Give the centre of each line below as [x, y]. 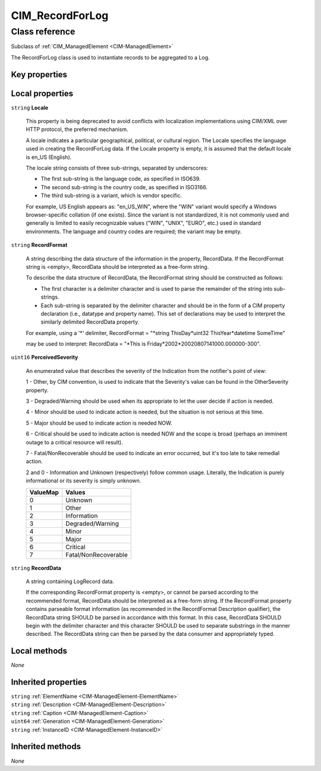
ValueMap [44, 492]
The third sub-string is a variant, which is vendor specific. [111, 196]
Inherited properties [49, 682]
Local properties [42, 93]
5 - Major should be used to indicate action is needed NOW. [99, 423]
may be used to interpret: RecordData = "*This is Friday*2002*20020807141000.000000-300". [143, 344]
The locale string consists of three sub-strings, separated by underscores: [117, 168]
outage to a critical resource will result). [74, 442]
